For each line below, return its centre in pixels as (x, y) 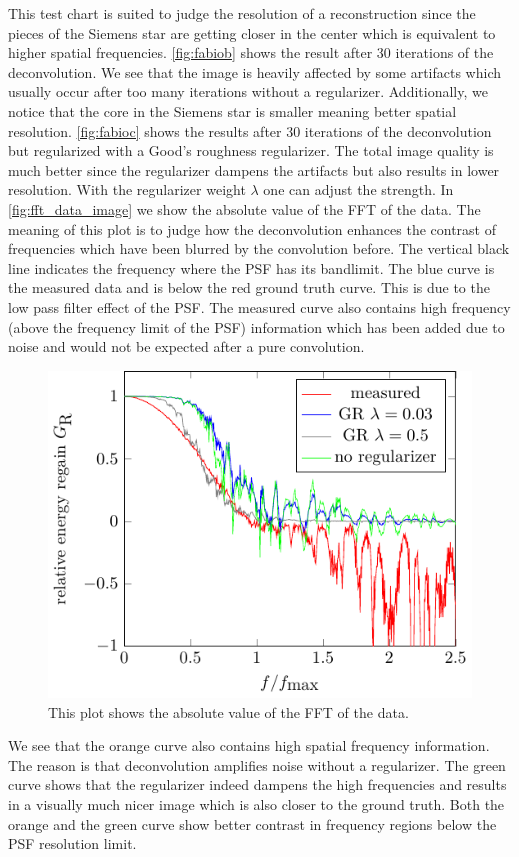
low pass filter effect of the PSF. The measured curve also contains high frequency (259, 306)
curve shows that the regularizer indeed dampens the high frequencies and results (257, 784)
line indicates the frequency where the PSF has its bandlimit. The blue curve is (251, 267)
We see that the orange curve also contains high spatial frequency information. (249, 745)
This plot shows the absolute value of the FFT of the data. (228, 711)
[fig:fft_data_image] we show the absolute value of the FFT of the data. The (244, 208)
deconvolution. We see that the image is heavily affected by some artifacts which (255, 71)
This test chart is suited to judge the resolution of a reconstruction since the (242, 13)
